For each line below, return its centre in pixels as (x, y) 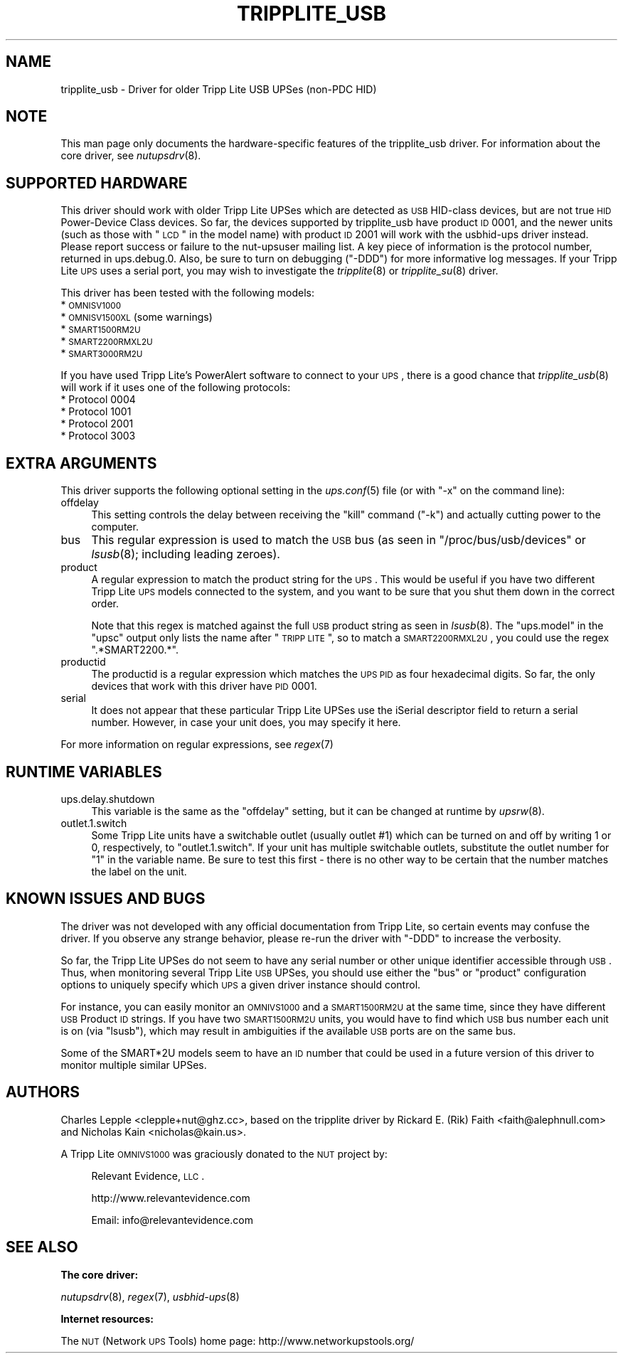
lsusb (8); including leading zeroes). (186, 554)
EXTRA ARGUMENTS (81, 463)
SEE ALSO (42, 1247)
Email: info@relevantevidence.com (172, 1220)
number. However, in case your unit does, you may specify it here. (246, 723)
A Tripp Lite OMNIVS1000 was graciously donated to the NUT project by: (224, 1153)
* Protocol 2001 (97, 424)
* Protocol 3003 (98, 436)
